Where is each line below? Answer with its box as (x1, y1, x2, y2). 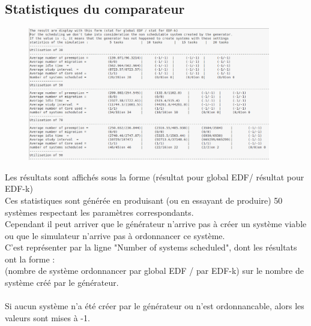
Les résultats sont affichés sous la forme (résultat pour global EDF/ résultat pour (5, 170, 304, 183)
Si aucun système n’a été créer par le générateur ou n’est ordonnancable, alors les (5, 300, 304, 312)
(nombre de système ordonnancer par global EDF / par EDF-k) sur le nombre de (5, 264, 304, 277)
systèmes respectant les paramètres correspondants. (5, 206, 194, 218)
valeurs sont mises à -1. (5, 311, 90, 324)
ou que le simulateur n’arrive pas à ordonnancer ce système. (5, 229, 225, 242)
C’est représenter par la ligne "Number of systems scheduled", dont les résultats (5, 241, 297, 253)
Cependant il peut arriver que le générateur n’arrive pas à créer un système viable (5, 218, 307, 230)
